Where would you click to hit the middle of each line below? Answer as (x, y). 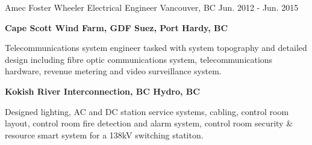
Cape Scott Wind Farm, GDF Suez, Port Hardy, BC (117, 27)
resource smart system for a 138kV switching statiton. (104, 135)
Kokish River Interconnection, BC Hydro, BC (102, 91)
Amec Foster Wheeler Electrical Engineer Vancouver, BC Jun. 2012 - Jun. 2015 (152, 7)
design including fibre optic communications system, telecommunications (139, 59)
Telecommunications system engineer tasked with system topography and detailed (156, 48)
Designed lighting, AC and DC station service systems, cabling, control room (147, 111)
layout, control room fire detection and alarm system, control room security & (149, 123)
